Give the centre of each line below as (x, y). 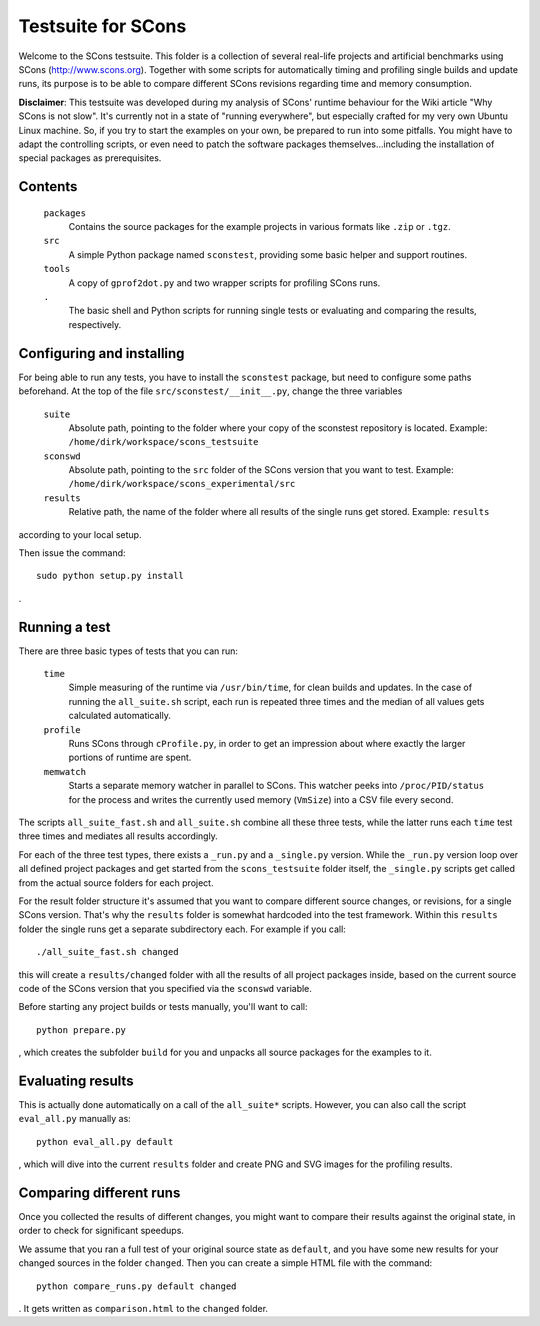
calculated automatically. (120, 716)
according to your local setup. (80, 534)
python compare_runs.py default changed (136, 1286)
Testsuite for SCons (102, 26)
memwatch (65, 771)
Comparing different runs (99, 1192)
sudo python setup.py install (110, 576)
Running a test (64, 626)
